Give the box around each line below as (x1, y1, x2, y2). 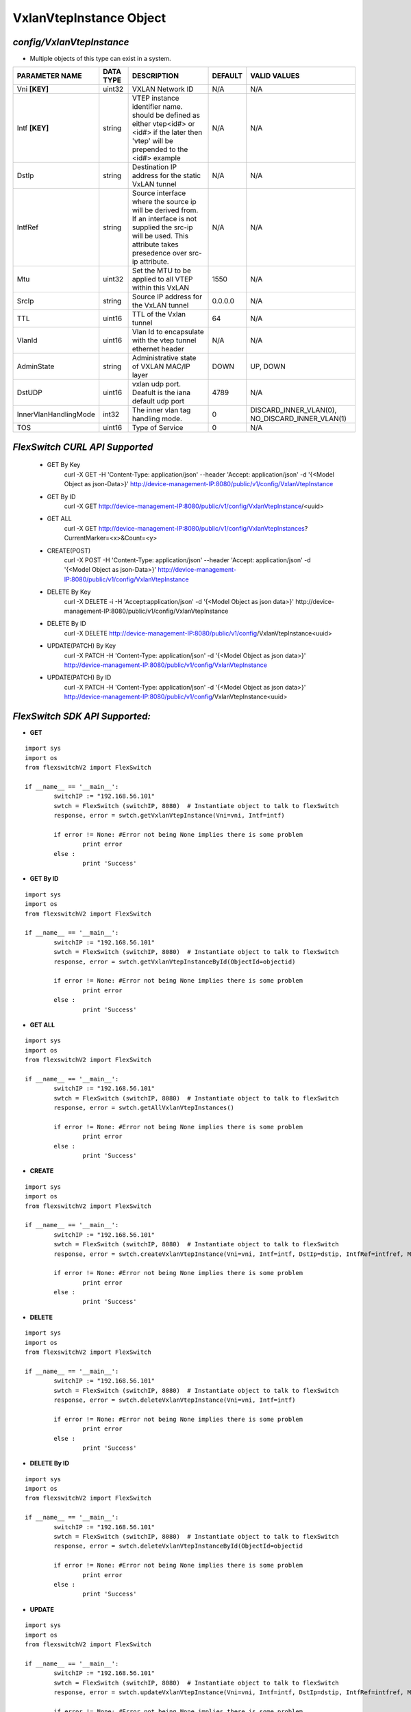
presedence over (132, 249, 188, 258)
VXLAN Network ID (132, 84, 194, 94)
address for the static (132, 171, 201, 181)
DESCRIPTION (132, 71, 179, 81)
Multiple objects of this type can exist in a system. (29, 55, 171, 63)
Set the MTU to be (132, 266, 192, 275)
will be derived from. (132, 205, 199, 215)
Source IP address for (132, 292, 202, 301)
